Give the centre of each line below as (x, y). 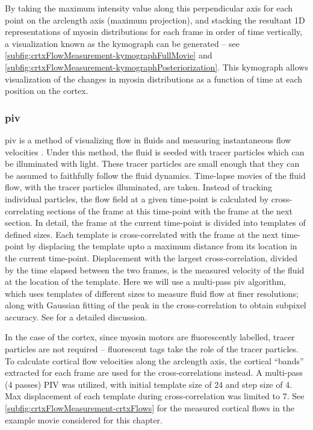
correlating (25, 210)
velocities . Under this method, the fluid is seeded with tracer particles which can (155, 151)
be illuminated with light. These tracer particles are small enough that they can (152, 164)
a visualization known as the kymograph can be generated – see (122, 43)
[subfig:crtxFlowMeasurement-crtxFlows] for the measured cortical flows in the (150, 408)
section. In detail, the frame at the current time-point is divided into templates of (155, 223)
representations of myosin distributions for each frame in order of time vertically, (154, 32)
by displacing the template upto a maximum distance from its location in (162, 246)
